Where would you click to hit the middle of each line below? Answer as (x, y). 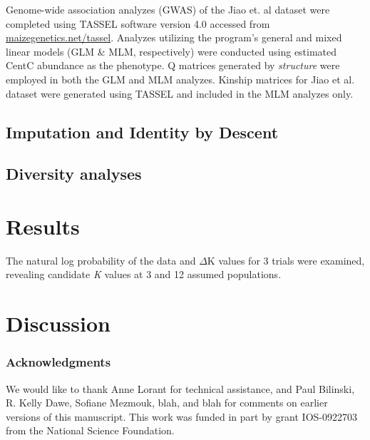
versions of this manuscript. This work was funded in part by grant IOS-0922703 (182, 416)
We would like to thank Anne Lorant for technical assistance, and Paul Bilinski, (180, 388)
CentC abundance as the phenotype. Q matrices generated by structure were (173, 65)
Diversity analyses (74, 174)
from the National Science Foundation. (90, 430)
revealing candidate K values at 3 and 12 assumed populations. (144, 274)
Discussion (58, 323)
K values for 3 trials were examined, (286, 260)
